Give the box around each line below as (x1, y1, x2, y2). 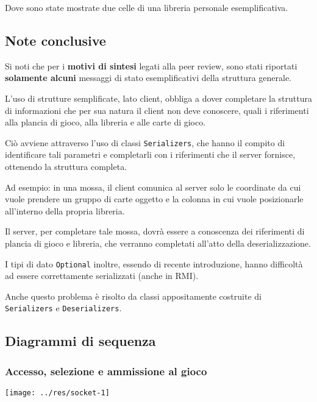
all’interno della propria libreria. (5, 204, 125, 217)
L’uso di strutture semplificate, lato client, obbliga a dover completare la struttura (5, 91, 312, 104)
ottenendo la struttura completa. (5, 160, 127, 173)
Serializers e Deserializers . (5, 301, 122, 314)
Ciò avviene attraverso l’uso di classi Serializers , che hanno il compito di (5, 136, 285, 149)
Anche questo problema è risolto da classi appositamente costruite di (5, 289, 262, 302)
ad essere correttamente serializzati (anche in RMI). (5, 269, 199, 282)
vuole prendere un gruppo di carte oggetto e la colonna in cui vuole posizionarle (5, 192, 304, 205)
